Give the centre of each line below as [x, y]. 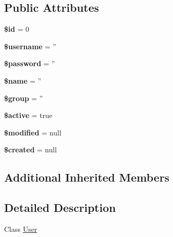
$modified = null [33, 132]
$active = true [28, 115]
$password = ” [30, 63]
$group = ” [24, 98]
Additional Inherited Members [87, 177]
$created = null [30, 150]
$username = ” [30, 46]
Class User [21, 229]
